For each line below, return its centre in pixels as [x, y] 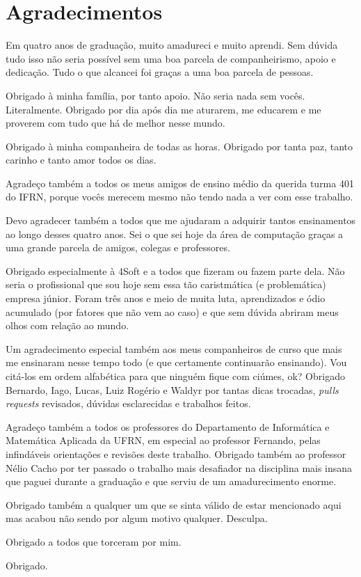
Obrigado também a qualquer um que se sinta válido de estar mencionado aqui [174, 504]
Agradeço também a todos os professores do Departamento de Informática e [168, 426]
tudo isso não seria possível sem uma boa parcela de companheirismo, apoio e [171, 58]
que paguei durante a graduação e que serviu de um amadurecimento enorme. [171, 481]
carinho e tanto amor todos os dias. [81, 160]
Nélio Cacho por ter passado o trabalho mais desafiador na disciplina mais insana [179, 467]
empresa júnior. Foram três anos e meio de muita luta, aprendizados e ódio [166, 298]
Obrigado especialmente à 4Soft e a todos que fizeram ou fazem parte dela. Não [175, 270]
